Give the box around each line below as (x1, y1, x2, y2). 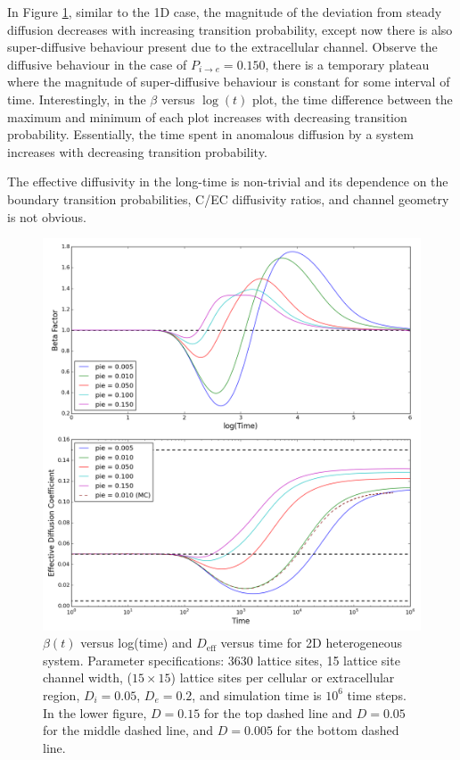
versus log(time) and (80, 633, 193, 652)
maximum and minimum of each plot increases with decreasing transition (7, 107, 407, 126)
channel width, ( (43, 668, 132, 687)
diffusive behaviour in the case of (7, 54, 187, 73)
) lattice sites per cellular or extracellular (170, 668, 395, 687)
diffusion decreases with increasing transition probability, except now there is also (7, 20, 453, 38)
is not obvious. (7, 207, 86, 226)
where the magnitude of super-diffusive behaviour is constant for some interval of (7, 72, 450, 91)
